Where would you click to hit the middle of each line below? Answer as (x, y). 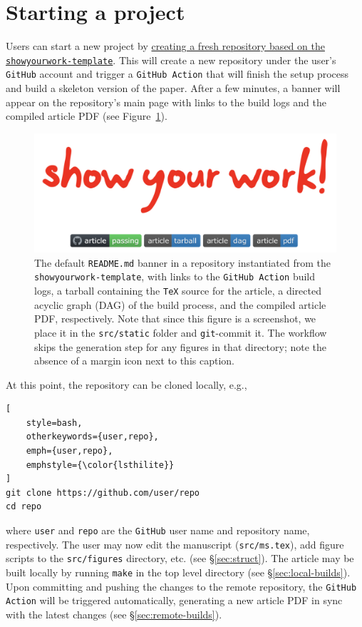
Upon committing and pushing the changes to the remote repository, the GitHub (181, 586)
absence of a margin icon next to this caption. (134, 361)
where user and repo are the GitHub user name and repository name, (158, 530)
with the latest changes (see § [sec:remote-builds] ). (114, 614)
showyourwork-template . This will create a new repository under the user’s (171, 60)
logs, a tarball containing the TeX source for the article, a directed (178, 290)
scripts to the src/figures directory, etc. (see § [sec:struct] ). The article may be (180, 558)
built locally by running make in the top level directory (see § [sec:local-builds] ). (178, 572)
